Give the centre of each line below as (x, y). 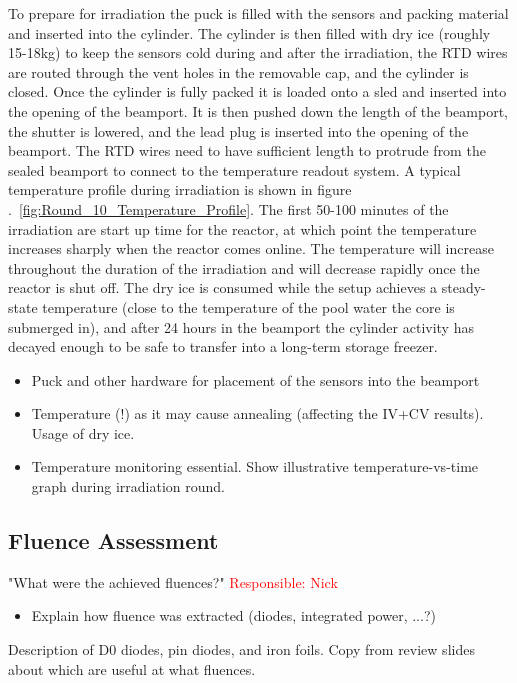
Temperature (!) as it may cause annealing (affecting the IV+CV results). (257, 413)
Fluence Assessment (113, 540)
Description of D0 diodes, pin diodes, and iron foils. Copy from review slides (241, 649)
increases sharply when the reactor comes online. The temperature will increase (251, 248)
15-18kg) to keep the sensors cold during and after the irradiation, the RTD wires (258, 52)
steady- (463, 287)
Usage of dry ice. (83, 432)
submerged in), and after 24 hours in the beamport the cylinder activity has (241, 326)
